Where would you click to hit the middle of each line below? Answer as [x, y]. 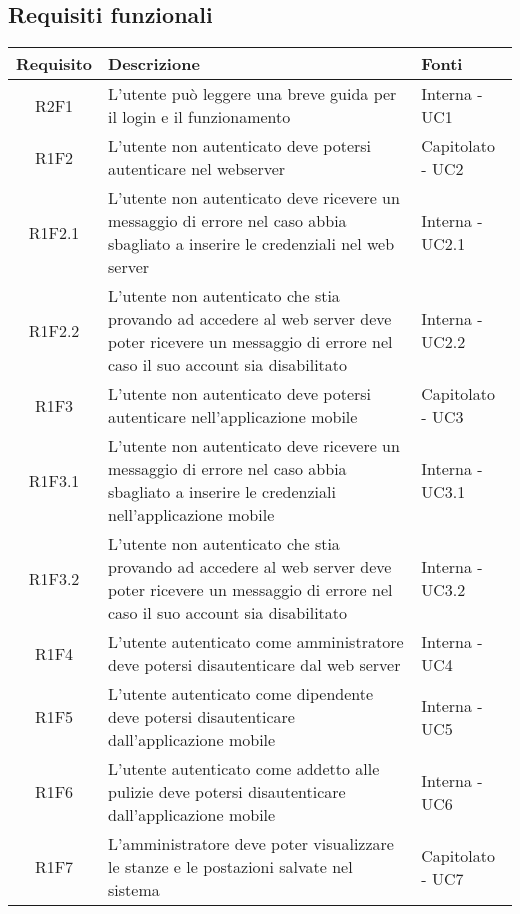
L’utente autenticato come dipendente [241, 694]
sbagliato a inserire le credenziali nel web [251, 244]
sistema [134, 890]
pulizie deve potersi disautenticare [227, 792]
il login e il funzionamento [199, 117]
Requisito [54, 64]
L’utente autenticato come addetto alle [244, 769]
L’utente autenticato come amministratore [256, 642]
